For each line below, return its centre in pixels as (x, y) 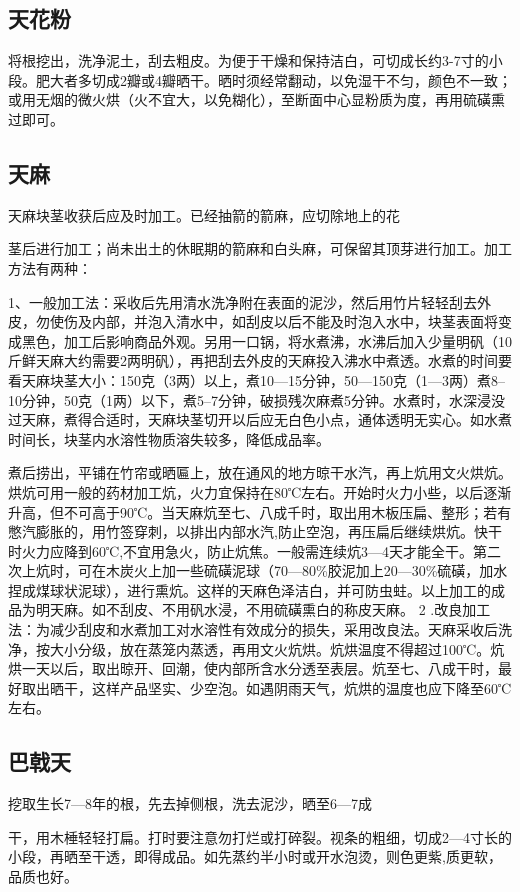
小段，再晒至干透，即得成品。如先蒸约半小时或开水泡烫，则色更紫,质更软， (255, 856)
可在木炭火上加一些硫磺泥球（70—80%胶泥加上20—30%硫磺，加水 (292, 570)
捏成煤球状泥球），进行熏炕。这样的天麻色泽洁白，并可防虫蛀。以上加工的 (249, 589)
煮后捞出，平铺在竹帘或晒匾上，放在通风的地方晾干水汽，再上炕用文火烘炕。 (260, 472)
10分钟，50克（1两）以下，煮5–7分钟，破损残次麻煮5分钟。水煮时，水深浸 (249, 399)
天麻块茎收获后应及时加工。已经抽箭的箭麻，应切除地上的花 (204, 214)
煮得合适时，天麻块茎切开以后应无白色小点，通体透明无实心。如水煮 (287, 419)
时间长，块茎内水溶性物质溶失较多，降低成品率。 (169, 438)
